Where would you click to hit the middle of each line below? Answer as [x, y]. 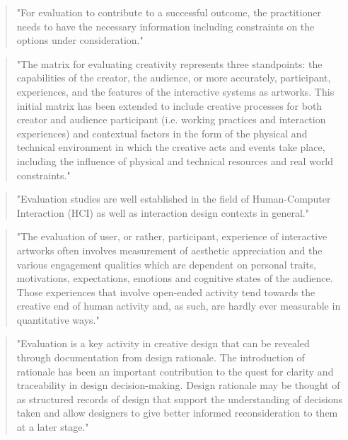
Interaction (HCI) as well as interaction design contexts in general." [163, 212]
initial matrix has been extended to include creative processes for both [169, 105]
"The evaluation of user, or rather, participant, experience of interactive [172, 236]
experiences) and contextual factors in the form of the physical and [162, 133]
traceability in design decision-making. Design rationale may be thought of [178, 385]
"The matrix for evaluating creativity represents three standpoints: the [169, 63]
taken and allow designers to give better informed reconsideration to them [177, 413]
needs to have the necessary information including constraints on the [166, 26]
